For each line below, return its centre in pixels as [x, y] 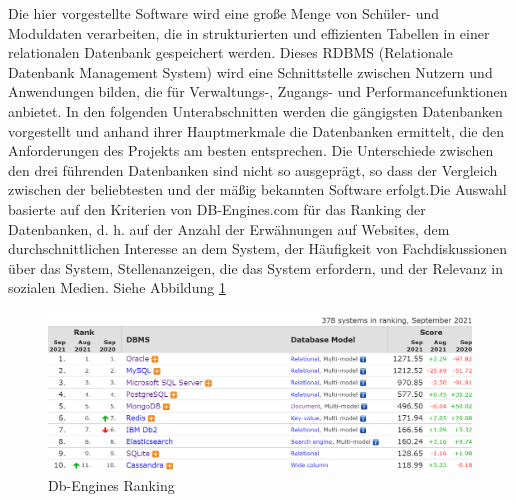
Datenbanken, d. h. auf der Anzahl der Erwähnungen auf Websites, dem [229, 228]
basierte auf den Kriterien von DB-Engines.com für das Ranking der [217, 208]
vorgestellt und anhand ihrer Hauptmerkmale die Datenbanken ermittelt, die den [256, 130]
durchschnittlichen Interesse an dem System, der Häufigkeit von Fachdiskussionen [258, 248]
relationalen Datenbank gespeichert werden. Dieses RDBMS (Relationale [230, 52]
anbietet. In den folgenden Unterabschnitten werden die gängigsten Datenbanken [255, 110]
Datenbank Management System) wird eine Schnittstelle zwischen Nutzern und [250, 71]
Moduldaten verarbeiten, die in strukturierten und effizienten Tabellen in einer [249, 32]
